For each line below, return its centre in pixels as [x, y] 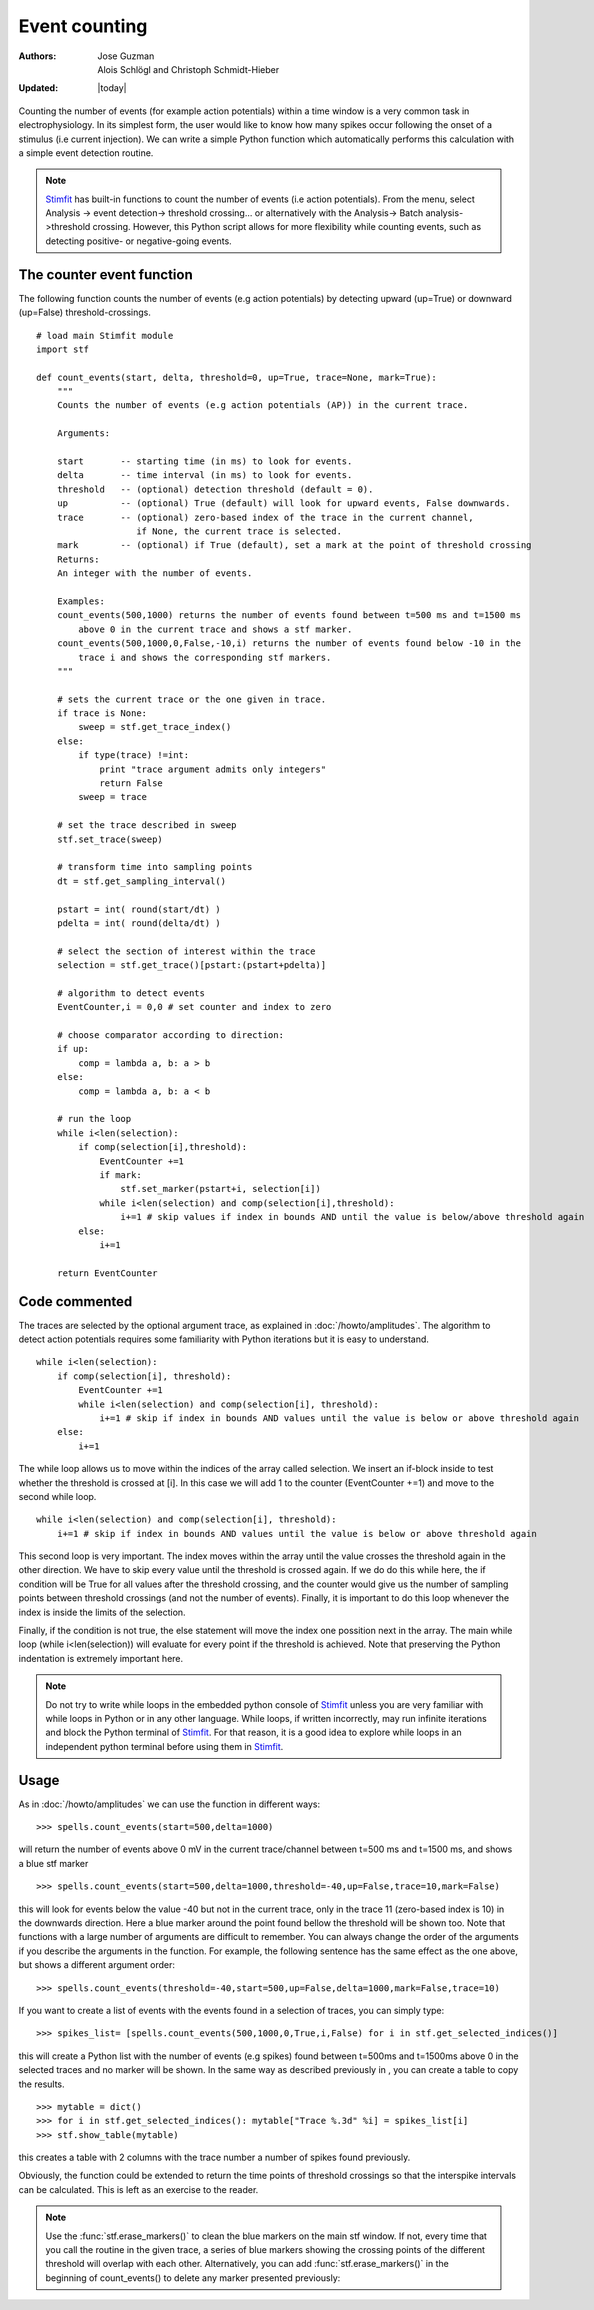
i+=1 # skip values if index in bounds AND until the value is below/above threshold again [352, 1217]
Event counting [83, 26]
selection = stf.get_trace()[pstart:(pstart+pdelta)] [191, 965]
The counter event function [106, 274]
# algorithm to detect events [130, 993]
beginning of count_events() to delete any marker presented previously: [193, 2277]
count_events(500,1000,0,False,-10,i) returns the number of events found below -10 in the [289, 643]
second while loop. [57, 1496]
